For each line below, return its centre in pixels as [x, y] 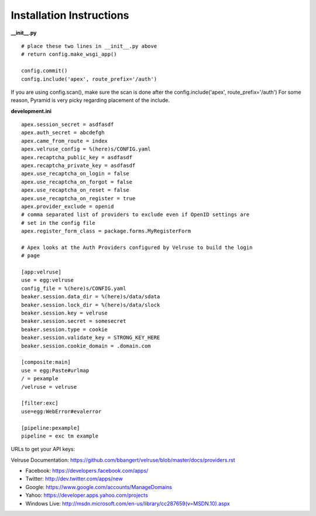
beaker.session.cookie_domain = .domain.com [86, 346]
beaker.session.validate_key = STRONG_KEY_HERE [91, 338]
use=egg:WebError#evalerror [61, 411]
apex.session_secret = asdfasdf [68, 125]
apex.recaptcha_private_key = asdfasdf [78, 166]
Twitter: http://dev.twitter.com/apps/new [74, 479]
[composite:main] [46, 362]
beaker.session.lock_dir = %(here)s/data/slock [91, 305]
